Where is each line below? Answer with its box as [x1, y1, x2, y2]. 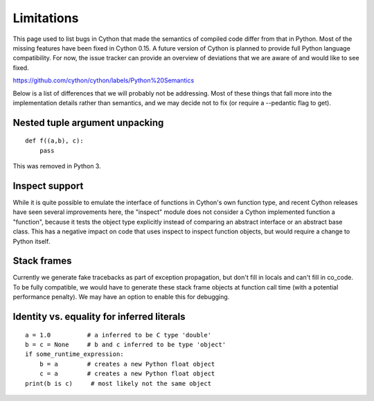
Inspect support [12, 180, 84, 192]
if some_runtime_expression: [25, 350, 124, 358]
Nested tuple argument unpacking [12, 116, 164, 128]
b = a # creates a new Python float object [39, 360, 215, 368]
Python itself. [12, 237, 51, 245]
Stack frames [12, 255, 72, 267]
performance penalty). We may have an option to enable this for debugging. [12, 293, 230, 301]
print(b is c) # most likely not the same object [25, 380, 211, 387]
